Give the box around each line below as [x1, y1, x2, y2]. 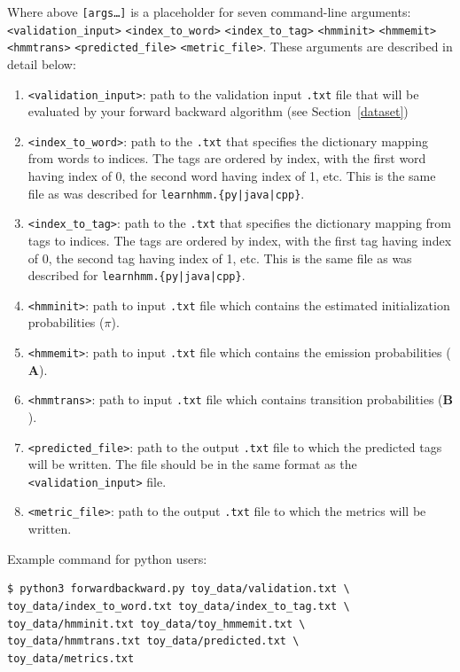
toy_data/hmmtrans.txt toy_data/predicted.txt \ [7, 635, 300, 648]
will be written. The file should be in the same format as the [27, 455, 357, 473]
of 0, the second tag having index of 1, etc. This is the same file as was [27, 248, 412, 267]
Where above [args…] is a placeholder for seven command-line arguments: [7, 3, 411, 20]
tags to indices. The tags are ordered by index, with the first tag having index [27, 231, 452, 249]
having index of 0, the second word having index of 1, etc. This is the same [27, 167, 436, 185]
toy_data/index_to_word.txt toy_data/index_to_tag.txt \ [7, 599, 350, 613]
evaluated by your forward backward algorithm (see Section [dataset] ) [27, 102, 409, 121]
